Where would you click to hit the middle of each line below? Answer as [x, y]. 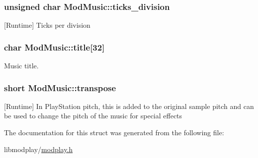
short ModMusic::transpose [60, 87]
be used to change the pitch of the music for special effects [93, 116]
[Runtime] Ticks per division [47, 25]
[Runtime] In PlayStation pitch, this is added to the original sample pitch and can [129, 106]
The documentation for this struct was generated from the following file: [114, 132]
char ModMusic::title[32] [54, 47]
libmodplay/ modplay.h [39, 149]
